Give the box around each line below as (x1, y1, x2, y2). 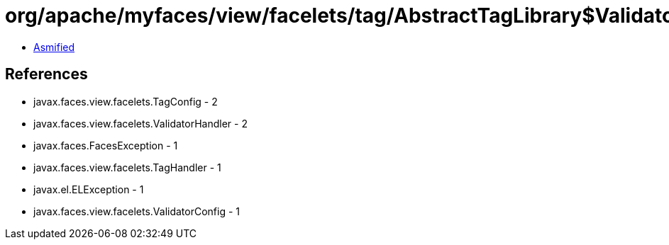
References (5, 65, 88, 84)
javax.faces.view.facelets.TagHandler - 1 (33, 161, 221, 173)
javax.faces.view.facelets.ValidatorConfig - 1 (33, 205, 240, 217)
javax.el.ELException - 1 (33, 183, 144, 195)
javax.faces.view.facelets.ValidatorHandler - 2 (33, 117, 248, 130)
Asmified (33, 40, 75, 53)
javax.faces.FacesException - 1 (33, 139, 178, 152)
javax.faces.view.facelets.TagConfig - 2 (33, 95, 218, 108)
